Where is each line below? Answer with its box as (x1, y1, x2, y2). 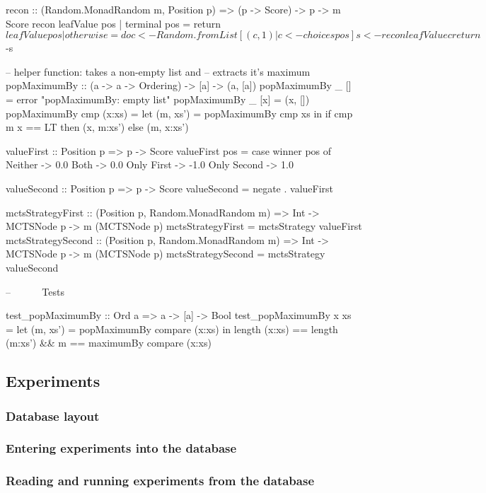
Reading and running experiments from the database (6, 472, 315, 489)
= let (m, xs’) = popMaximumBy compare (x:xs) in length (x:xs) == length (6, 321, 338, 336)
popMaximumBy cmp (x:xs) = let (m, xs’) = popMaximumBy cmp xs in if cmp (6, 105, 353, 120)
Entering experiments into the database (6, 439, 237, 457)
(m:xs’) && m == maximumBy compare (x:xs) (6, 335, 212, 350)
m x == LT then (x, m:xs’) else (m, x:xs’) (6, 120, 189, 134)
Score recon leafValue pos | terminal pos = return (6, 16, 221, 30)
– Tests (6, 284, 64, 298)
